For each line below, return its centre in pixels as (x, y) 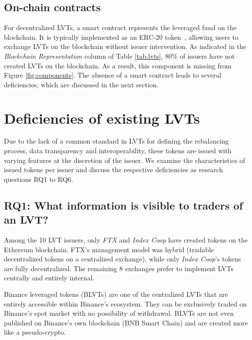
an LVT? (26, 219)
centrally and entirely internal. (49, 278)
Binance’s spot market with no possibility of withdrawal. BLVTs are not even (119, 313)
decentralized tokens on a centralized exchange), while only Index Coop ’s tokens (123, 259)
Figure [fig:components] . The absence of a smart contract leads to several (113, 75)
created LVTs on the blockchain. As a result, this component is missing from (118, 65)
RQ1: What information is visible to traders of (124, 205)
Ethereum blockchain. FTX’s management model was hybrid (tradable (109, 249)
